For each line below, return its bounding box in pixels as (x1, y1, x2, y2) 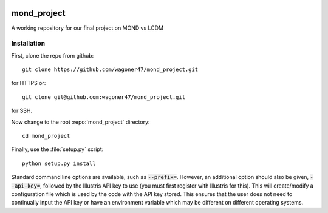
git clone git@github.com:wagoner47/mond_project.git (22, 93, 185, 100)
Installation (11, 39, 46, 48)
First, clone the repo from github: (11, 52, 94, 59)
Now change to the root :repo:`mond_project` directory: (11, 118, 150, 126)
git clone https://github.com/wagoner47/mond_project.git (22, 66, 199, 73)
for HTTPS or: (11, 79, 46, 87)
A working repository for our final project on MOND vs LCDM (11, 24, 164, 32)
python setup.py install (22, 160, 96, 167)
